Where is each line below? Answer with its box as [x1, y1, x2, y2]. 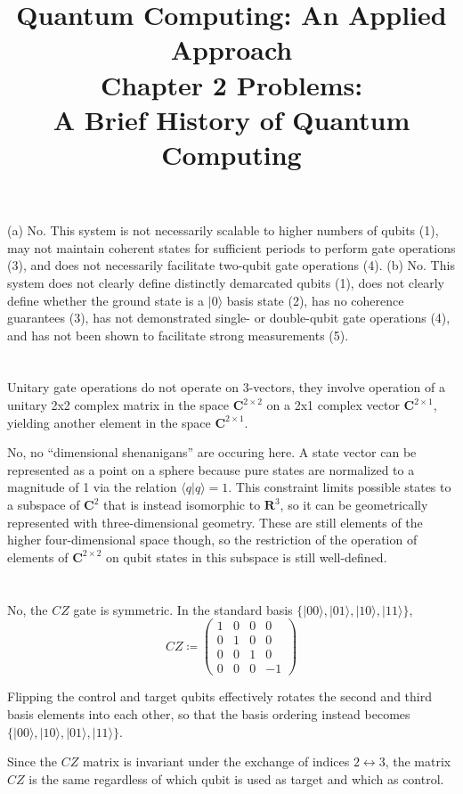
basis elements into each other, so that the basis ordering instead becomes [7, 704, 410, 723]
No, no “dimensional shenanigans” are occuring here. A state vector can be [7, 443, 417, 462]
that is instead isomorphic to [103, 495, 261, 514]
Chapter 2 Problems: [100, 66, 363, 102]
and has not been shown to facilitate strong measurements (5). [7, 325, 349, 344]
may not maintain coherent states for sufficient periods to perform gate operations [7, 238, 456, 257]
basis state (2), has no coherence [226, 291, 404, 309]
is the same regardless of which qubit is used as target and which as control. [28, 769, 444, 788]
